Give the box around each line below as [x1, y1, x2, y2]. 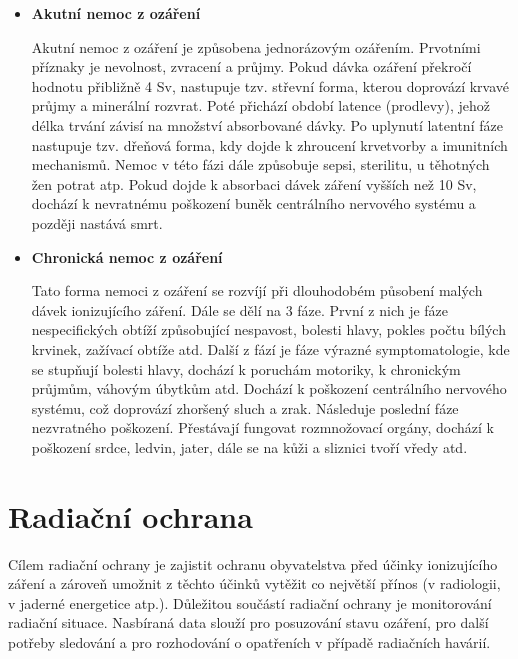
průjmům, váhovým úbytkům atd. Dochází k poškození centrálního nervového [31, 378, 507, 399]
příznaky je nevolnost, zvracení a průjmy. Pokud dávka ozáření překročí [31, 56, 472, 77]
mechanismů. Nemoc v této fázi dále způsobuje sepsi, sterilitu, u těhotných [31, 154, 490, 175]
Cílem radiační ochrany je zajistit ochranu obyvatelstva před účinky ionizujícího [8, 553, 498, 574]
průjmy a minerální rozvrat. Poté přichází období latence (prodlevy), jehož [31, 95, 491, 116]
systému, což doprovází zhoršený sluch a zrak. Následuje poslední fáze [31, 397, 459, 418]
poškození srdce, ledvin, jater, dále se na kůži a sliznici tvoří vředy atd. [31, 436, 468, 457]
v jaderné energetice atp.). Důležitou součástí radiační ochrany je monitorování [8, 592, 492, 613]
